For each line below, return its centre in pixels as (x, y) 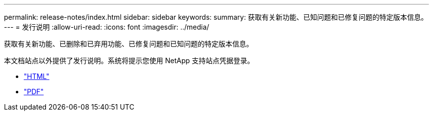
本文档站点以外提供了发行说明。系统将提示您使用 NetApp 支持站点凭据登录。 (129, 60)
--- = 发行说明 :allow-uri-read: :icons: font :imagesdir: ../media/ (107, 27)
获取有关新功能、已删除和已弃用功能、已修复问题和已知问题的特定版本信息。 (129, 44)
